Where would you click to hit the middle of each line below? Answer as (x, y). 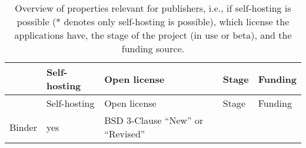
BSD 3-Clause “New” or (154, 120)
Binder (23, 127)
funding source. (153, 48)
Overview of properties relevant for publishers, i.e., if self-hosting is (153, 8)
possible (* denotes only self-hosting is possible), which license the (153, 21)
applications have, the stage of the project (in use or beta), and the (153, 35)
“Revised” (125, 134)
